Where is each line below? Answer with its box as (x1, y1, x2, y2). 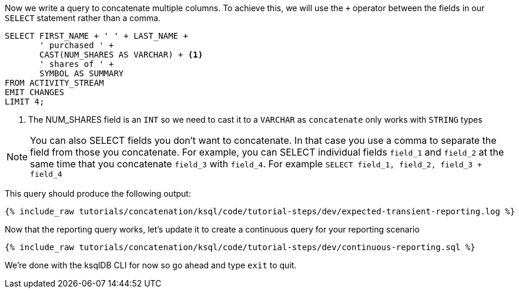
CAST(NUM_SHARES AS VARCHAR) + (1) (39, 50, 203, 59)
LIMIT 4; (5, 97, 45, 106)
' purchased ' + (39, 41, 114, 50)
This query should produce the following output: (5, 188, 191, 198)
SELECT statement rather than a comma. (5, 13, 161, 23)
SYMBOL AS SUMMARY (39, 69, 124, 78)
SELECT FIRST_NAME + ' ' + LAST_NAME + (5, 31, 188, 41)
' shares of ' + (39, 59, 114, 69)
